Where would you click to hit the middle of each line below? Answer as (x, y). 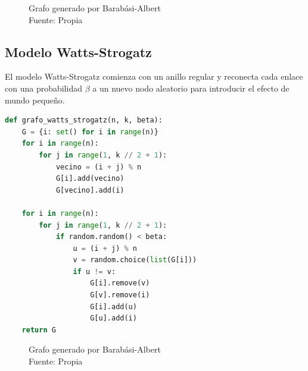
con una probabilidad (43, 88)
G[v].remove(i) (120, 295)
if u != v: (94, 271)
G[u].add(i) (113, 318)
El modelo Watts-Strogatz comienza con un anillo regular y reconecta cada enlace (154, 76)
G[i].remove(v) (120, 283)
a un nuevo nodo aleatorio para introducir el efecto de (191, 88)
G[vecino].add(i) (90, 190)
